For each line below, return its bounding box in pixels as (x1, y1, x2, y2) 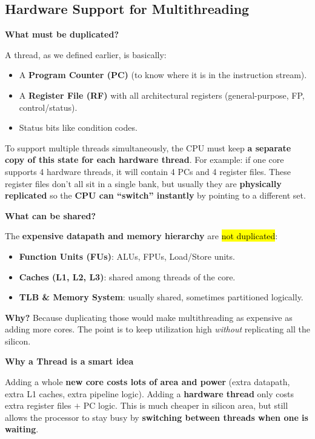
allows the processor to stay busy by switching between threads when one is (5, 411, 308, 423)
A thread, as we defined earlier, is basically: (5, 48, 167, 61)
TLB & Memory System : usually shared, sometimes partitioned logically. (19, 291, 303, 303)
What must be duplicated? (5, 28, 119, 41)
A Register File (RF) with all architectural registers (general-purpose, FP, (19, 88, 305, 101)
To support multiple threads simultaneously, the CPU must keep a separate (5, 141, 291, 154)
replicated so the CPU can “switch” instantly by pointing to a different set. (5, 189, 306, 202)
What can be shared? (5, 209, 96, 222)
